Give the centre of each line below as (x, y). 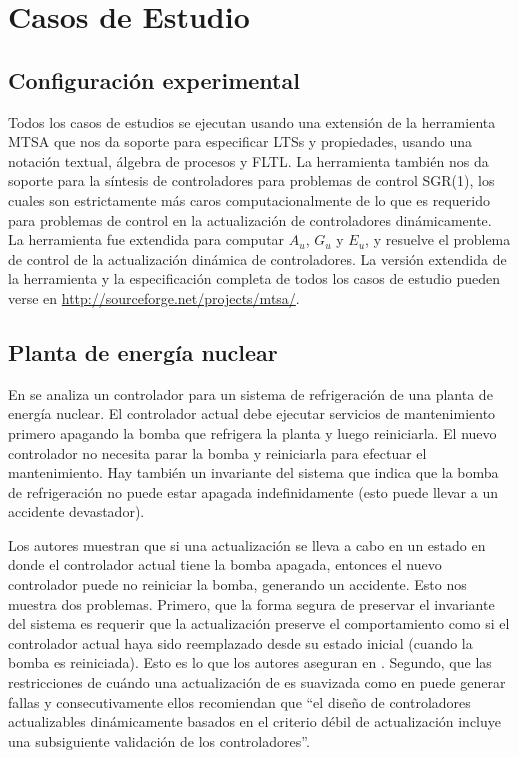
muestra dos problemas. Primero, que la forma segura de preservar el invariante (251, 603)
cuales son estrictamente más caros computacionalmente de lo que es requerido (249, 199)
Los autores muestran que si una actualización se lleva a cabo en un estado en (247, 544)
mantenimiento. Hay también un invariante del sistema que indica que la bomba (253, 472)
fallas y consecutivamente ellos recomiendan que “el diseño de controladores (239, 701)
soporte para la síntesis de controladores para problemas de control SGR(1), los (251, 180)
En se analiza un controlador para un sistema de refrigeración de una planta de (250, 393)
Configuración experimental (154, 79)
